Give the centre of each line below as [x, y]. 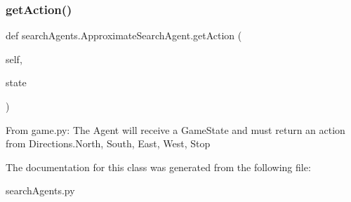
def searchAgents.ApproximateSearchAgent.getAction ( [124, 35]
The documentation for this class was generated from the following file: [158, 167]
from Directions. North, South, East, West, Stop [108, 143]
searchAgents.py [40, 190]
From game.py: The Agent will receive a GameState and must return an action [175, 129]
